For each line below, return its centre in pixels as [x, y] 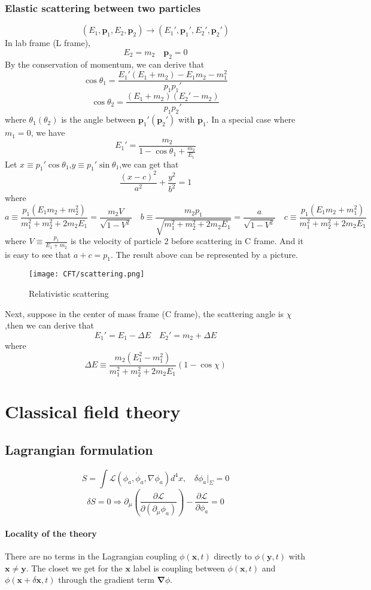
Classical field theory [93, 411]
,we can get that [149, 164]
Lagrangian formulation [79, 449]
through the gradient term [106, 580]
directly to [233, 556]
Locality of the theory [51, 533]
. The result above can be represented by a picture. [204, 254]
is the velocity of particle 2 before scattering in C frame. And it [187, 241]
